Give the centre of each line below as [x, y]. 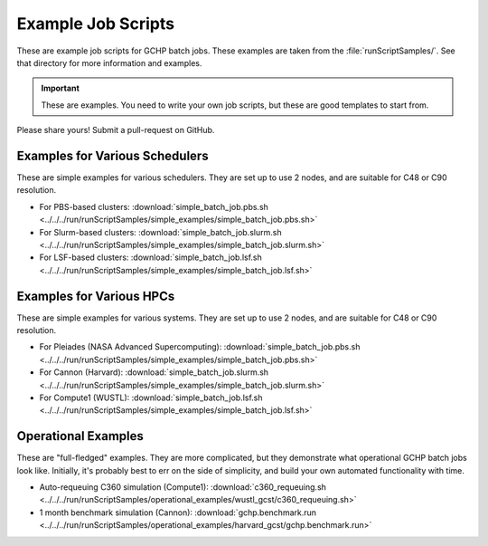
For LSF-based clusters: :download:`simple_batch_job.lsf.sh [150, 257]
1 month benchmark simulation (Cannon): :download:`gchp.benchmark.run [178, 512]
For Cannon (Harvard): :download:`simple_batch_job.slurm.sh [154, 372]
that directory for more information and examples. [109, 62]
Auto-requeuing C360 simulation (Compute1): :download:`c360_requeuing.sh [183, 487]
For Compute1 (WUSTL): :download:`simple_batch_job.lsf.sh [151, 398]
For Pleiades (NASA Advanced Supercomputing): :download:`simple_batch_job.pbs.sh [200, 347]
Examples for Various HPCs [96, 296]
